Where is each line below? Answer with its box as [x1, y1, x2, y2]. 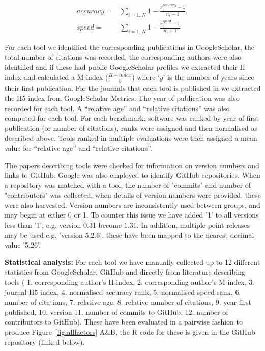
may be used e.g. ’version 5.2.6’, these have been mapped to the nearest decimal [5, 229, 254, 240]
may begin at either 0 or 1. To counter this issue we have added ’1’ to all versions [5, 209, 259, 220]
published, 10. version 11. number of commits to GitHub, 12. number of [5, 306, 228, 317]
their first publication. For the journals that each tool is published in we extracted [5, 83, 261, 93]
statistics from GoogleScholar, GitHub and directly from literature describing [5, 266, 245, 277]
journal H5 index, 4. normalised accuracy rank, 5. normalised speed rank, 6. [5, 286, 241, 297]
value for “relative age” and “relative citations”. [5, 142, 152, 153]
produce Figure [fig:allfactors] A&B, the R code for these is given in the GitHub [5, 327, 255, 337]
